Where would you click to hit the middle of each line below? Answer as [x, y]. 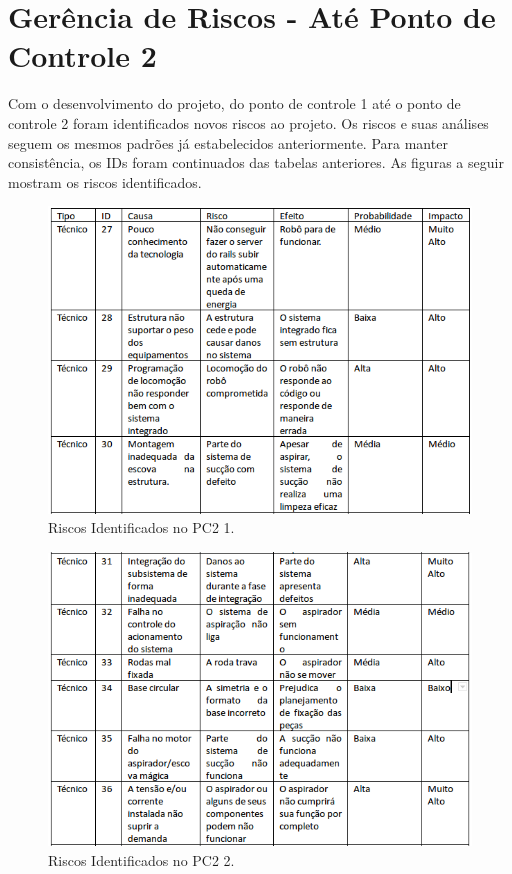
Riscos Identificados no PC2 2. [141, 859]
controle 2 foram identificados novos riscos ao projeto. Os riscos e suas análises [248, 122]
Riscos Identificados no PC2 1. [141, 527]
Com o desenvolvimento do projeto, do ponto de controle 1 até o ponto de [234, 103]
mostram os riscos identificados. [105, 181]
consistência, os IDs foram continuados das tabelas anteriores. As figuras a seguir [256, 162]
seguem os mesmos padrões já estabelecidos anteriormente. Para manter [228, 142]
